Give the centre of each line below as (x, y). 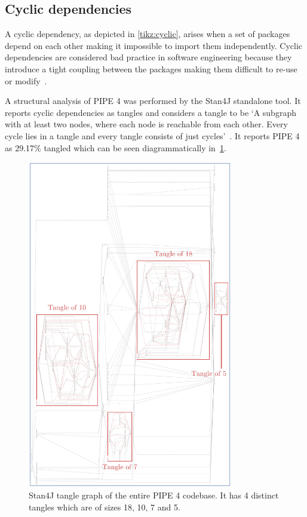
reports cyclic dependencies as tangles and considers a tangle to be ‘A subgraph (151, 112)
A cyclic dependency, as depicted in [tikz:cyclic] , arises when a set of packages (148, 34)
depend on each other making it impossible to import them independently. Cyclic (154, 45)
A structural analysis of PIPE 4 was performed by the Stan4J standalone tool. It (153, 101)
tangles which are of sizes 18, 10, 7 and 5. (105, 507)
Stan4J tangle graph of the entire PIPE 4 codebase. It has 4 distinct (154, 495)
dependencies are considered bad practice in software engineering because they (148, 57)
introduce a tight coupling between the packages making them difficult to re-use (151, 68)
